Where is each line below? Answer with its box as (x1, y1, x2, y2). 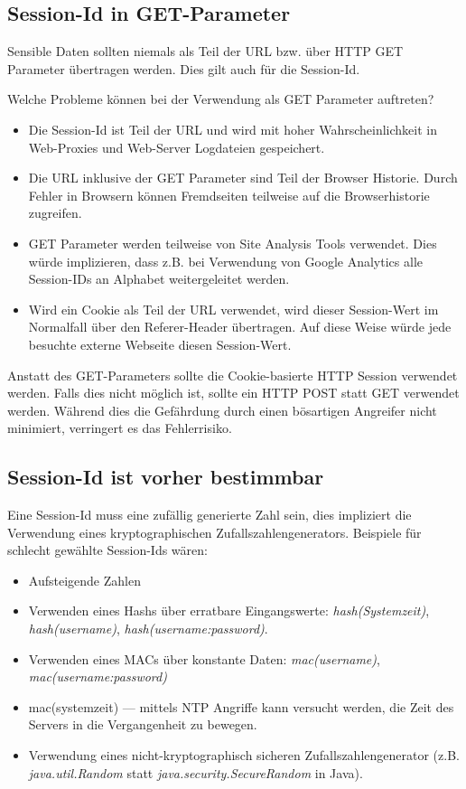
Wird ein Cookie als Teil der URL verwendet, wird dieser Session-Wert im (28, 299, 439, 318)
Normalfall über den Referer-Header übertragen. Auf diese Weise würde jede (28, 317, 452, 336)
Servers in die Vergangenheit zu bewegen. (28, 715, 257, 734)
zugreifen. (28, 203, 82, 222)
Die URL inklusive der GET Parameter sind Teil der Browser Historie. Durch (28, 168, 458, 187)
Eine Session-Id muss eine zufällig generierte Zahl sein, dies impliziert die (7, 505, 412, 524)
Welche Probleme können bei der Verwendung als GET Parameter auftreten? (7, 89, 434, 108)
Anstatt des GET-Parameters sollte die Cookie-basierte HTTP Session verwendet (7, 365, 458, 384)
